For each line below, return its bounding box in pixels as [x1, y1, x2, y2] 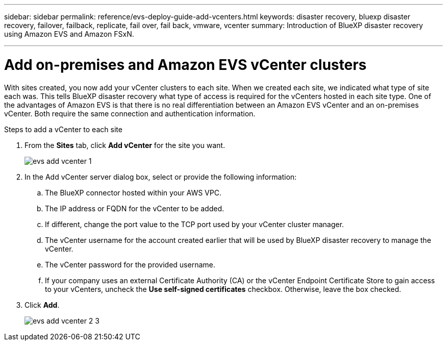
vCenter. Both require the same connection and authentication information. [4, 109, 256, 118]
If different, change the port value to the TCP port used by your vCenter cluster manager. [45, 219, 344, 229]
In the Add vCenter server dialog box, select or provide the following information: [24, 172, 297, 181]
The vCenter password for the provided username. [45, 260, 215, 269]
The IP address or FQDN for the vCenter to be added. [45, 204, 225, 213]
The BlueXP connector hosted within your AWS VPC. [45, 188, 221, 197]
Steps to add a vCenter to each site [4, 125, 122, 134]
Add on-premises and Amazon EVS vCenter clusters [4, 56, 367, 73]
